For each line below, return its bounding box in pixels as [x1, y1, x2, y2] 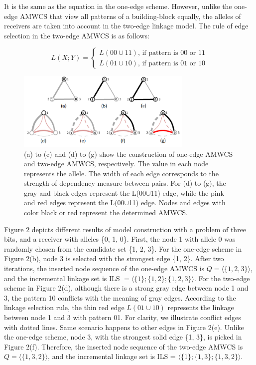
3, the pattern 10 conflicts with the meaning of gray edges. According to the [4, 292, 236, 303]
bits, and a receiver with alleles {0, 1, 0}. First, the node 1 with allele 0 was [4, 234, 236, 244]
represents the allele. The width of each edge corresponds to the [24, 168, 219, 178]
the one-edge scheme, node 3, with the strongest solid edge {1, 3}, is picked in [4, 332, 242, 342]
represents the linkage [167, 302, 234, 313]
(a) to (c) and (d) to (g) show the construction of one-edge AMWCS [24, 148, 233, 159]
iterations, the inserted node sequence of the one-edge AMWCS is [4, 263, 205, 274]
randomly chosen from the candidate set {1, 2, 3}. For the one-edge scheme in [4, 243, 242, 254]
